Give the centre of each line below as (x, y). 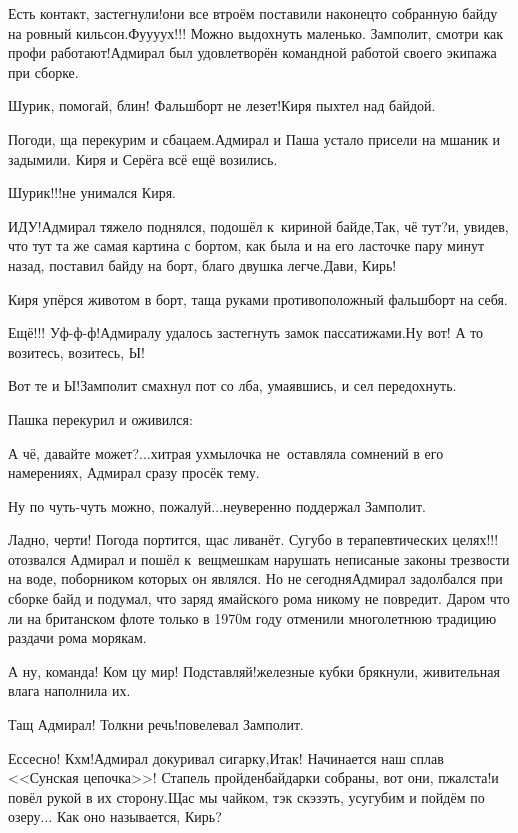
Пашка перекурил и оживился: (100, 418)
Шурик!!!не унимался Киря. (92, 192)
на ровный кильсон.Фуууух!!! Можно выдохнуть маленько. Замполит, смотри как (256, 32)
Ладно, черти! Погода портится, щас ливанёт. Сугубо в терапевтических (228, 539)
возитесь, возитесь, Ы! (76, 351)
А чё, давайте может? (73, 452)
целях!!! (475, 539)
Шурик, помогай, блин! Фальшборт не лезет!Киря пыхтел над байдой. (222, 105)
